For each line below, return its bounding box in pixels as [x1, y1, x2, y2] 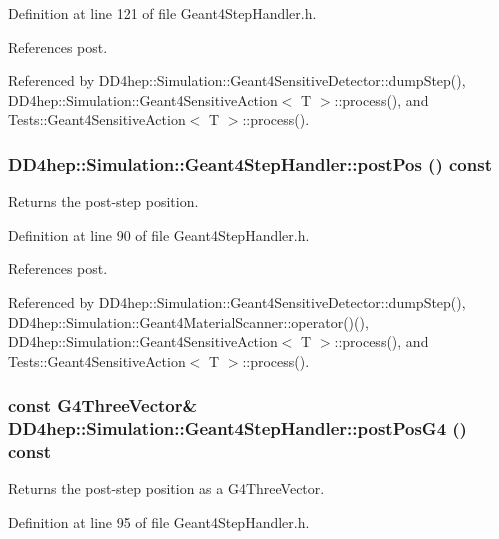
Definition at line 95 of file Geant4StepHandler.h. [8, 512, 310, 532]
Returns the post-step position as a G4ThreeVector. [8, 478, 325, 499]
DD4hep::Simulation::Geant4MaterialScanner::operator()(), [8, 311, 369, 332]
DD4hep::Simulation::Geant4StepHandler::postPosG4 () [8, 416, 467, 441]
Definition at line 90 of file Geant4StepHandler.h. [8, 224, 310, 245]
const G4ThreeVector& [8, 393, 198, 418]
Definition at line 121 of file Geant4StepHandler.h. [8, 3, 317, 23]
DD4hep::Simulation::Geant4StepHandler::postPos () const [8, 151, 492, 176]
